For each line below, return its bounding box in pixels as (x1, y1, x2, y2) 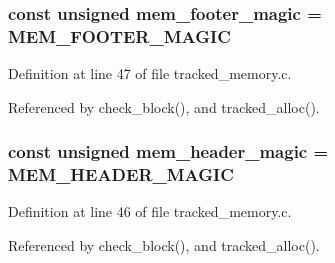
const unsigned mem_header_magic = (8, 139, 329, 164)
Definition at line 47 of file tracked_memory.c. (8, 63, 292, 84)
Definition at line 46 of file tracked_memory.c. (8, 201, 292, 222)
